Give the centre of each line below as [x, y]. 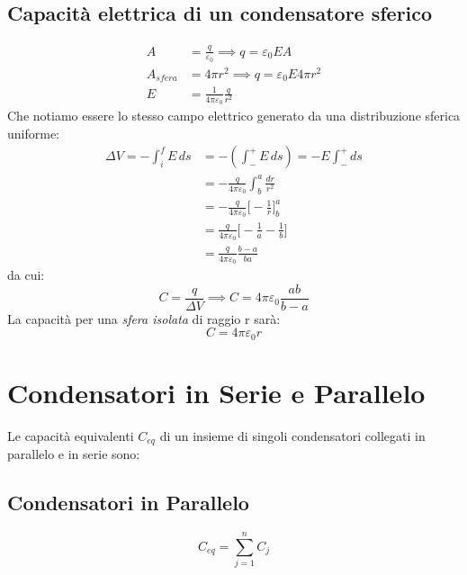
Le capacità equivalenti [71, 435]
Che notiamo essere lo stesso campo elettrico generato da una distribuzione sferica [234, 116]
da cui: [26, 275]
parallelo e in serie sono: [74, 454]
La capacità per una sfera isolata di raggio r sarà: [144, 318]
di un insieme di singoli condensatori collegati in [292, 435]
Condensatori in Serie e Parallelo [216, 392]
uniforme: [34, 133]
